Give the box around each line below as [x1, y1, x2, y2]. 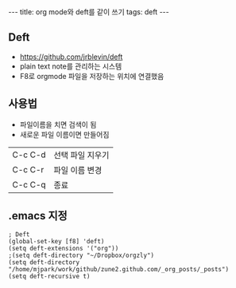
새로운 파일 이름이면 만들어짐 [19, 129, 110, 139]
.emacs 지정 [8, 209, 68, 223]
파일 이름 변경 [53, 164, 103, 176]
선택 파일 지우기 [53, 149, 110, 160]
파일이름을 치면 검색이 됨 [19, 120, 97, 129]
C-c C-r [12, 164, 44, 175]
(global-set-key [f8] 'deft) [8, 238, 105, 246]
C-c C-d [12, 149, 46, 160]
